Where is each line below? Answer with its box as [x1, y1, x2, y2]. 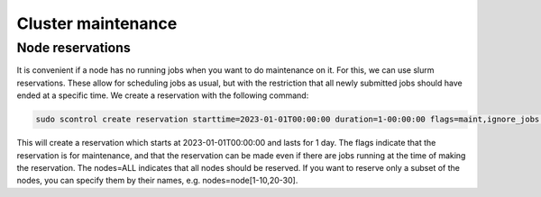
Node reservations [16, 40, 131, 56]
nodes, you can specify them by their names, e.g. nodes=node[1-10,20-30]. [16, 175, 298, 186]
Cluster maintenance [16, 13, 178, 33]
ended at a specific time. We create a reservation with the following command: [16, 90, 309, 101]
